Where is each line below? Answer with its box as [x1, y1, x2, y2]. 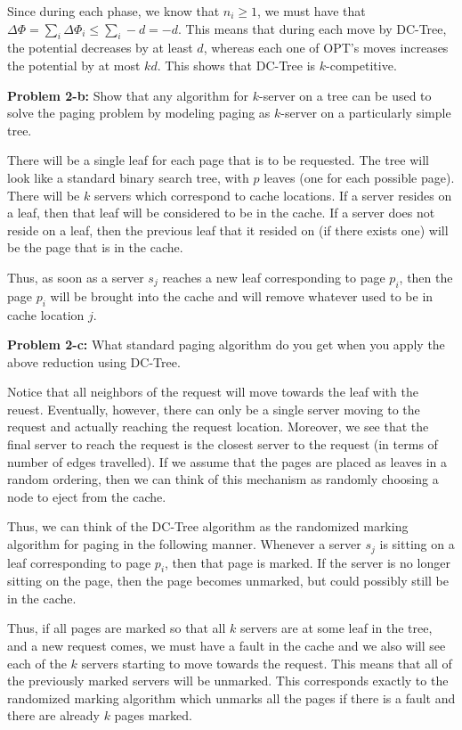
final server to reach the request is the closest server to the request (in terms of [7, 435, 438, 454]
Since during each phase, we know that [7, 2, 220, 20]
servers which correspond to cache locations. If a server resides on [93, 185, 452, 204]
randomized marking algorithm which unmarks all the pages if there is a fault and [7, 688, 456, 707]
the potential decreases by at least [7, 38, 193, 57]
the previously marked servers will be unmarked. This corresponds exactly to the [7, 671, 449, 690]
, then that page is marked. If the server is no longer [165, 553, 450, 571]
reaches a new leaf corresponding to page [162, 267, 385, 286]
